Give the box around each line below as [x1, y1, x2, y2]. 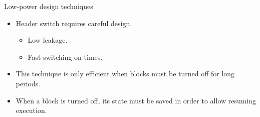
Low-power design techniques [4, 1, 93, 11]
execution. [16, 105, 47, 115]
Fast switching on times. [28, 51, 103, 62]
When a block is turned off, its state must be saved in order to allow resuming [16, 95, 256, 105]
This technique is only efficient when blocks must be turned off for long [16, 68, 235, 79]
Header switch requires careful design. [16, 18, 132, 28]
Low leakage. [28, 35, 68, 45]
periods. [16, 78, 41, 88]
